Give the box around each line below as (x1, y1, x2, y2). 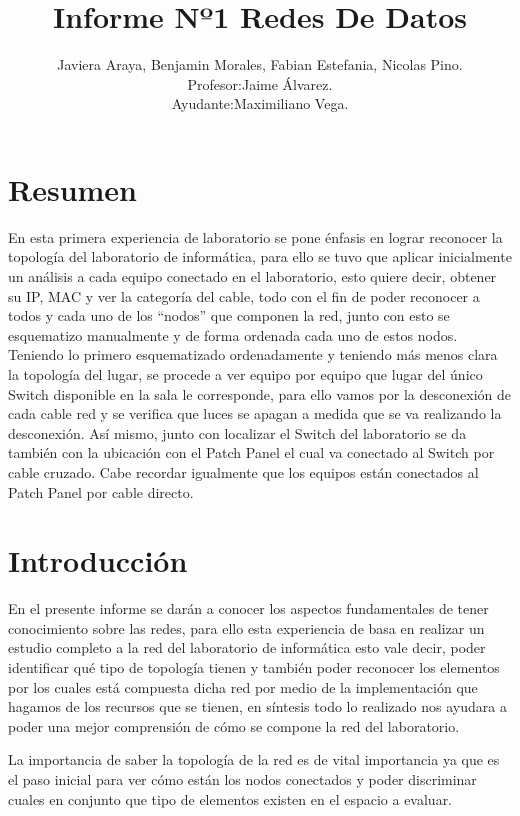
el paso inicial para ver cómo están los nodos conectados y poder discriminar (8, 769, 477, 790)
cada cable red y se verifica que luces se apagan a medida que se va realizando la (8, 403, 502, 424)
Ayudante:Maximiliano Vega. (171, 93, 349, 114)
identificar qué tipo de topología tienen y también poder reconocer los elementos (8, 657, 500, 678)
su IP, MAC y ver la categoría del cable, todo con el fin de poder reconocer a (8, 285, 480, 306)
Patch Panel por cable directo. (8, 481, 194, 502)
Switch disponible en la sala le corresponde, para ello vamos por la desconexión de (8, 383, 511, 404)
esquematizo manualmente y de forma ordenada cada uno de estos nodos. (8, 324, 458, 345)
